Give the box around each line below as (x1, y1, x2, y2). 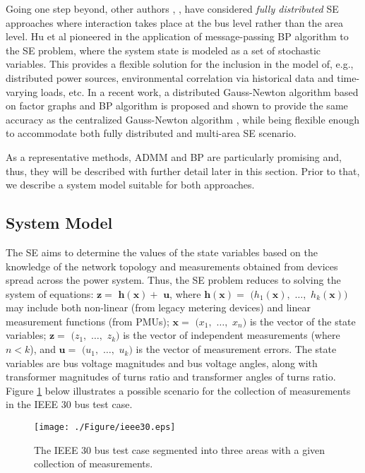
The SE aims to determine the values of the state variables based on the (6, 244, 318, 259)
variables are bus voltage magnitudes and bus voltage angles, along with (6, 355, 318, 370)
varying (6, 84, 38, 99)
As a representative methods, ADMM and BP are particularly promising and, (6, 149, 342, 164)
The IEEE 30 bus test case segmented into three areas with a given (34, 442, 325, 457)
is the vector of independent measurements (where (123, 328, 340, 342)
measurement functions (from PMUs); (6, 313, 169, 328)
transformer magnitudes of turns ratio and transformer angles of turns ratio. (6, 369, 336, 384)
